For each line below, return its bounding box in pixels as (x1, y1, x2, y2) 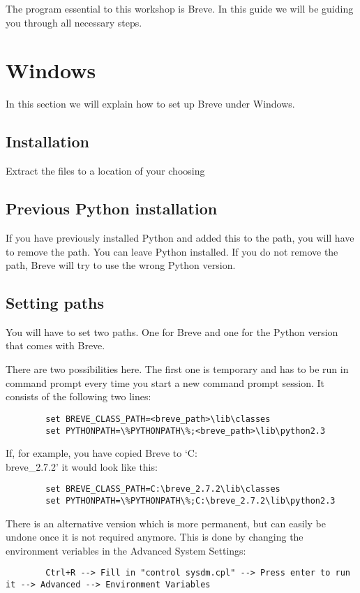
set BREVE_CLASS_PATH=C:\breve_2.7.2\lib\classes (45, 484, 280, 495)
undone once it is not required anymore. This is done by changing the (6, 529, 303, 544)
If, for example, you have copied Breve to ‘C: (6, 446, 197, 460)
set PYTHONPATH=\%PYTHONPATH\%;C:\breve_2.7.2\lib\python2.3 (45, 496, 336, 506)
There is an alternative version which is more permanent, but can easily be (6, 515, 326, 530)
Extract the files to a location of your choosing (6, 163, 205, 178)
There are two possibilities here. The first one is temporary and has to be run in (6, 362, 349, 376)
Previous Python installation (6, 198, 218, 219)
